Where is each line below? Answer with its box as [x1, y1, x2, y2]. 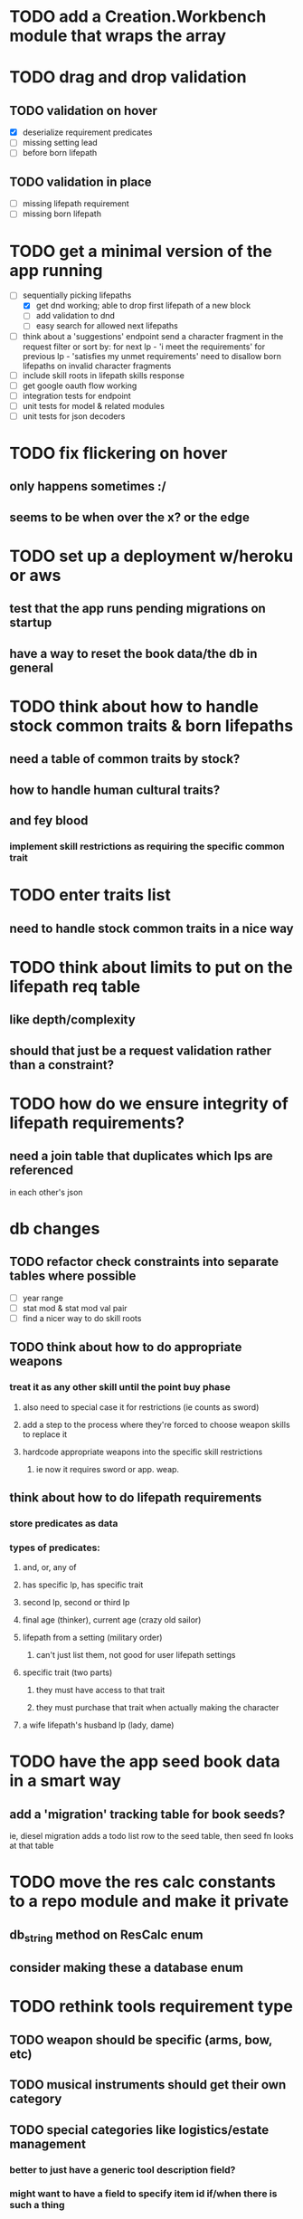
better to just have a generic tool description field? [9, 2163, 236, 2176]
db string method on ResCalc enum [9, 1927, 204, 1945]
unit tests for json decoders [22, 410, 126, 422]
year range [22, 1292, 63, 1303]
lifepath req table [9, 976, 141, 996]
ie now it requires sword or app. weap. [35, 1463, 179, 1474]
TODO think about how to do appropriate [9, 1339, 242, 1355]
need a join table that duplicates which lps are [9, 1148, 273, 1164]
